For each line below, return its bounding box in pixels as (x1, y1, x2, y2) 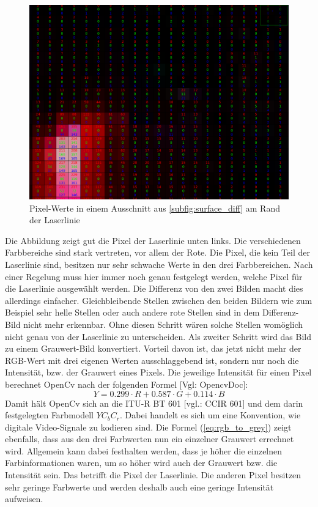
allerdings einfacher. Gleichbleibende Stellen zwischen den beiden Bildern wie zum (5, 294, 312, 306)
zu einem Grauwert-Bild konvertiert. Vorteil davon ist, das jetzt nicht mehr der (5, 342, 301, 355)
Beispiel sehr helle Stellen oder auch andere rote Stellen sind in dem (5, 306, 260, 319)
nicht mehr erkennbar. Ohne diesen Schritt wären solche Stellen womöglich (23, 317, 303, 330)
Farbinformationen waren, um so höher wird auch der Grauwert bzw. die (5, 456, 278, 469)
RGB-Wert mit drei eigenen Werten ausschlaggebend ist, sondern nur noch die (5, 353, 299, 366)
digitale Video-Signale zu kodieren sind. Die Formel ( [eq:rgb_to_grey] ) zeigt (5, 420, 292, 433)
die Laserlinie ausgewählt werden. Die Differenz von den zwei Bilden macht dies (5, 282, 303, 295)
